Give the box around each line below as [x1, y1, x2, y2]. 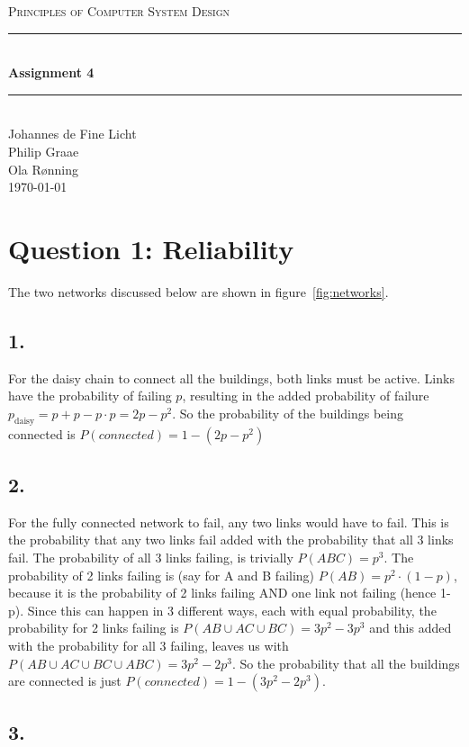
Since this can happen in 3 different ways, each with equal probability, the [27, 600, 437, 619]
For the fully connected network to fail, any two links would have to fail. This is [8, 512, 449, 531]
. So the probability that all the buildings [231, 653, 460, 672]
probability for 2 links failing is [8, 618, 179, 637]
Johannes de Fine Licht [8, 124, 137, 143]
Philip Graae [8, 141, 79, 160]
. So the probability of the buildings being [172, 403, 403, 422]
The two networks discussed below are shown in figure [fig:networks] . [8, 282, 389, 301]
